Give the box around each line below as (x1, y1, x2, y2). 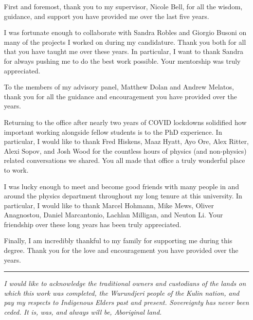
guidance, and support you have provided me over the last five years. (4, 11, 209, 21)
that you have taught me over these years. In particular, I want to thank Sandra (4, 46, 243, 56)
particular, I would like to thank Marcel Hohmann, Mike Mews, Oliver (4, 200, 214, 210)
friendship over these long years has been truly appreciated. (4, 219, 181, 229)
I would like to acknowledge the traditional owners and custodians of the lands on (4, 278, 246, 288)
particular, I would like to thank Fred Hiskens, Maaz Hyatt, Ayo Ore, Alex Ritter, (4, 136, 249, 146)
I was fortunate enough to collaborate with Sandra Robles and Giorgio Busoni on (4, 27, 247, 37)
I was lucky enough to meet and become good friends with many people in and (4, 181, 239, 191)
